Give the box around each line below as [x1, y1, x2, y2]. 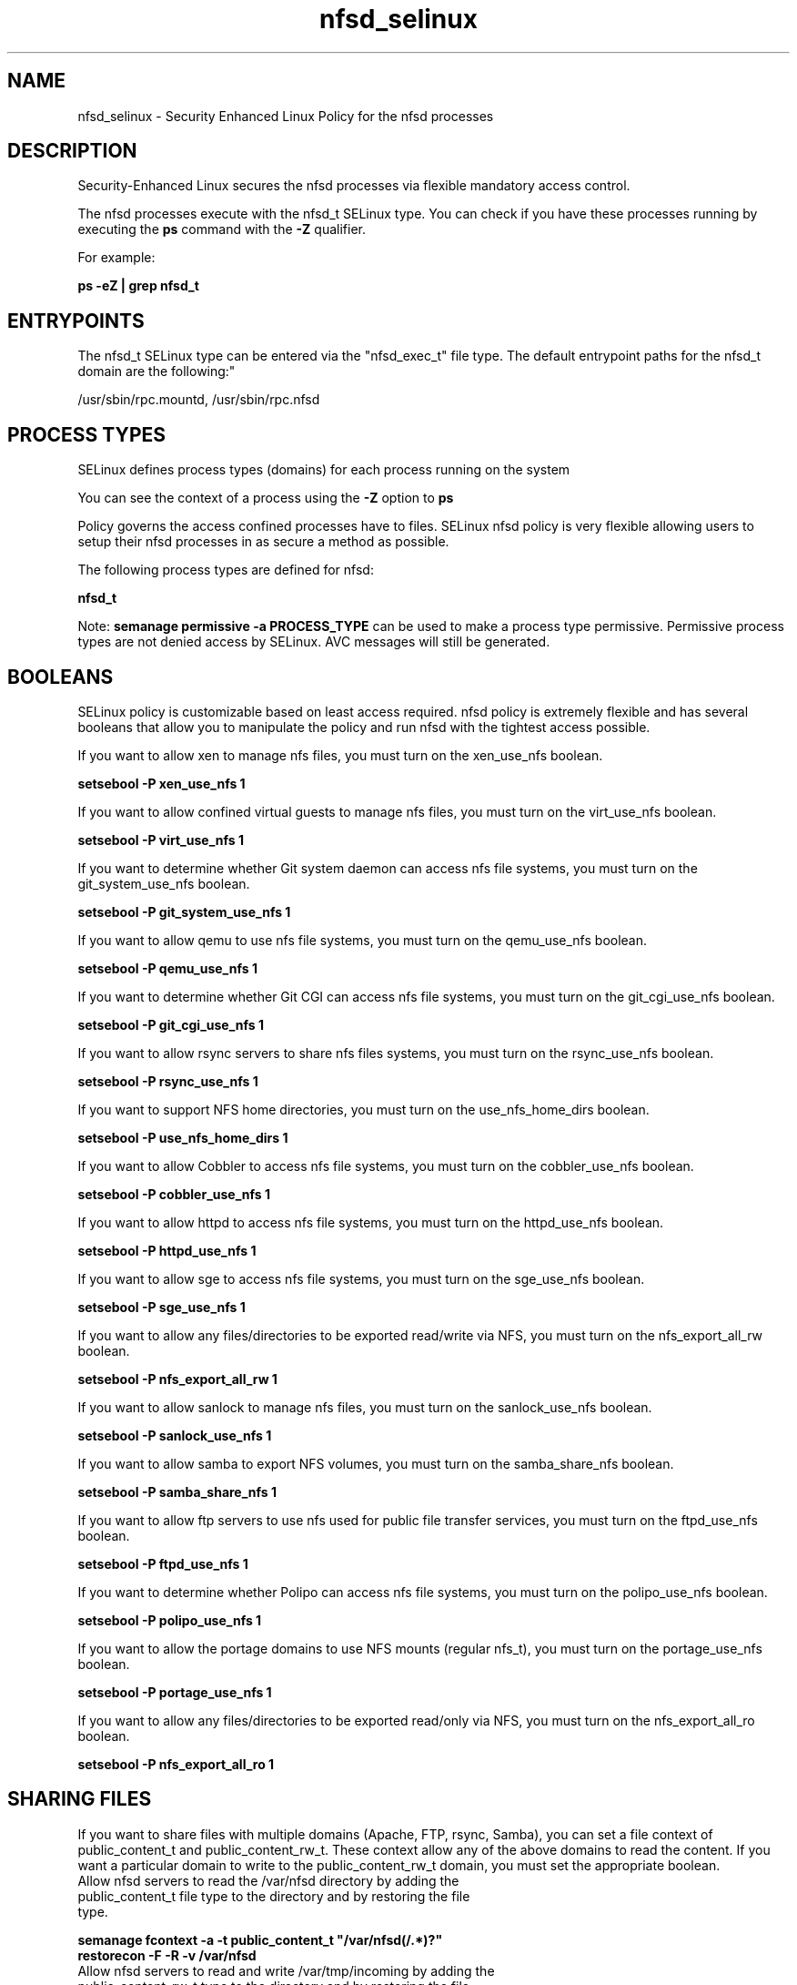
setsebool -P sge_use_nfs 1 [77, 1298, 246, 1315]
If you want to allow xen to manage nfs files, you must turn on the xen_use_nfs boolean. [77, 747, 603, 763]
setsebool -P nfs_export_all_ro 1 [77, 1756, 275, 1772]
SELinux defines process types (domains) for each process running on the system [77, 462, 570, 478]
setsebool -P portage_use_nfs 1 [77, 1684, 272, 1700]
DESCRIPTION [7, 139, 137, 163]
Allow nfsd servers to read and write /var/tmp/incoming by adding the [77, 1962, 495, 1979]
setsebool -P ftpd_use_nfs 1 [77, 1555, 248, 1572]
